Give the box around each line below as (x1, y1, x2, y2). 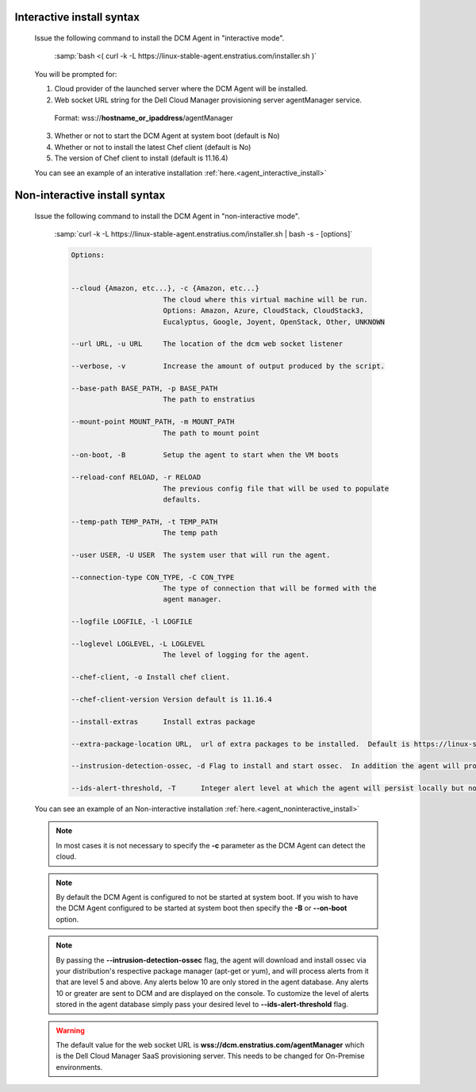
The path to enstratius (163, 395, 255, 404)
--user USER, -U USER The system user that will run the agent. (71, 550, 331, 559)
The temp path (163, 529, 218, 537)
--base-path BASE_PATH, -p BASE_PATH (71, 384, 218, 393)
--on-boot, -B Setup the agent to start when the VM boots (71, 451, 340, 459)
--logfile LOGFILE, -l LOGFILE (71, 617, 194, 626)
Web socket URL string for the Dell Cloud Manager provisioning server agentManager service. (54, 95, 363, 105)
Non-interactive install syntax (14, 189, 166, 202)
